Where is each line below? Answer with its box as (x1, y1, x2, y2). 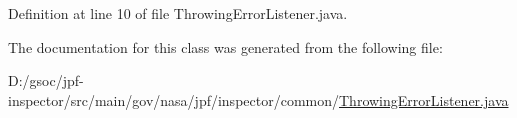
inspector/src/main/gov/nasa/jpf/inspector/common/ (8, 89, 340, 110)
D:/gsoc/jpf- (8, 70, 84, 91)
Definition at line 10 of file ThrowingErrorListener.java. (8, 3, 348, 23)
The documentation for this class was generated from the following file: (8, 36, 443, 57)
